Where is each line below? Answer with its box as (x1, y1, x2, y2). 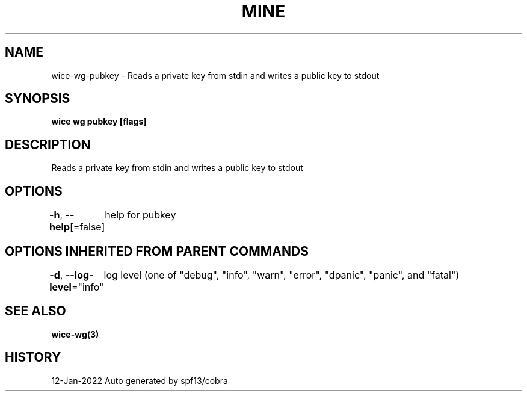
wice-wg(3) (51, 329, 99, 339)
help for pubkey (105, 209, 176, 221)
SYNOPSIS (5, 91, 70, 107)
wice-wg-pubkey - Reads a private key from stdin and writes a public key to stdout (51, 70, 380, 81)
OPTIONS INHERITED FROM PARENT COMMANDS (5, 243, 309, 259)
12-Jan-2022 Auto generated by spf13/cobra (51, 375, 228, 386)
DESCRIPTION (5, 137, 91, 152)
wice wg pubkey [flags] (51, 116, 147, 127)
